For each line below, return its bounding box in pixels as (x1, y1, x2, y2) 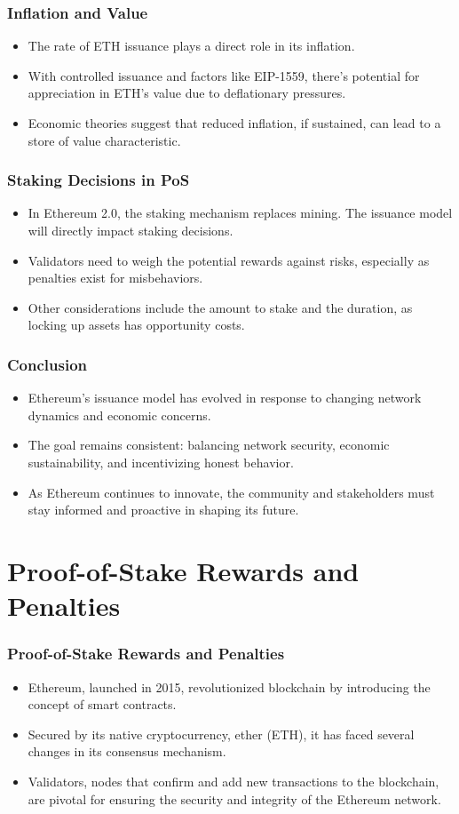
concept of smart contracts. (28, 695, 177, 714)
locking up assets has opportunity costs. (28, 315, 245, 334)
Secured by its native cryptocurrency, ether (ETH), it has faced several (28, 724, 415, 743)
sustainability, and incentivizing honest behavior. (28, 452, 294, 471)
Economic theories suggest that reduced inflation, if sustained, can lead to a (28, 114, 441, 132)
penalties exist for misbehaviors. (28, 268, 203, 287)
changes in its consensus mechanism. (28, 742, 226, 761)
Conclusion (7, 353, 87, 375)
